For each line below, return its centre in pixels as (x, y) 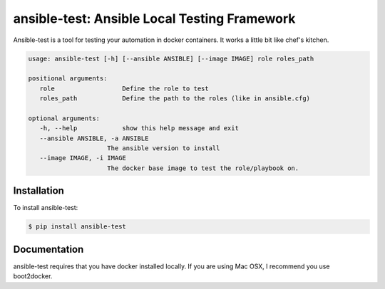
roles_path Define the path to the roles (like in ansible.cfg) (175, 99)
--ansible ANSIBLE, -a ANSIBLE (94, 138)
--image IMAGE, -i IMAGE (83, 158)
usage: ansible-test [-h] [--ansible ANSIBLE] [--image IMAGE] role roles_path (171, 58)
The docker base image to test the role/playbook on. (203, 168)
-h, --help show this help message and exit (139, 128)
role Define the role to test (124, 88)
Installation (38, 191)
